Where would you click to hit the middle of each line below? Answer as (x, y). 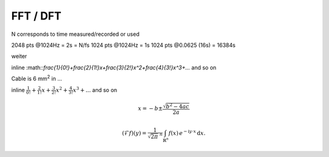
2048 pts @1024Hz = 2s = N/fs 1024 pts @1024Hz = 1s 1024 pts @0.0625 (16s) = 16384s (123, 45)
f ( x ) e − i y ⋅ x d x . (187, 132)
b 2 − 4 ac (177, 106)
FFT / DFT (37, 16)
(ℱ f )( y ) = (134, 133)
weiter (19, 56)
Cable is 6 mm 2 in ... (37, 78)
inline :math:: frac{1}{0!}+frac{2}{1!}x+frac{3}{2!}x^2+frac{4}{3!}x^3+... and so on (114, 68)
